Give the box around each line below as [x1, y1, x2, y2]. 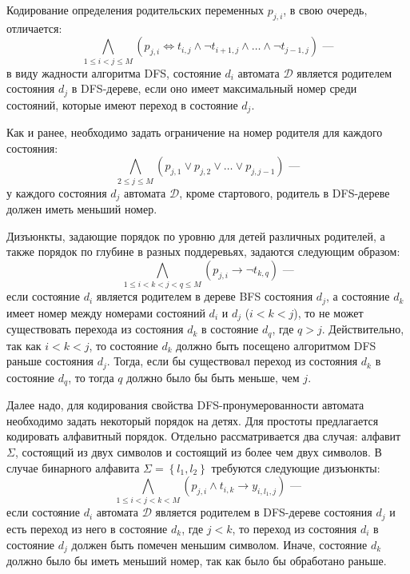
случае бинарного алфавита [6, 459, 140, 476]
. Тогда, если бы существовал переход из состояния [106, 353, 358, 369]
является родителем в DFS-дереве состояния [155, 504, 372, 520]
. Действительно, [321, 321, 404, 337]
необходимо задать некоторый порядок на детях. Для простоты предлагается [6, 412, 379, 429]
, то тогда [68, 369, 114, 385]
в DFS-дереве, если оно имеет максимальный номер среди [71, 80, 357, 97]
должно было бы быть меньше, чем [126, 369, 300, 385]
